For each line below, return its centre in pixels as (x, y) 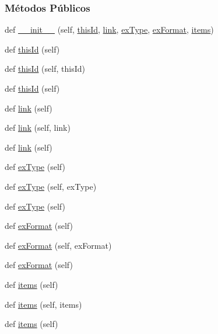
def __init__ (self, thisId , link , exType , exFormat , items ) (109, 29)
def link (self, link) (38, 128)
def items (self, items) (43, 304)
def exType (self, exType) (51, 186)
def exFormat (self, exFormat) (58, 245)
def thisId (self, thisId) (45, 69)
